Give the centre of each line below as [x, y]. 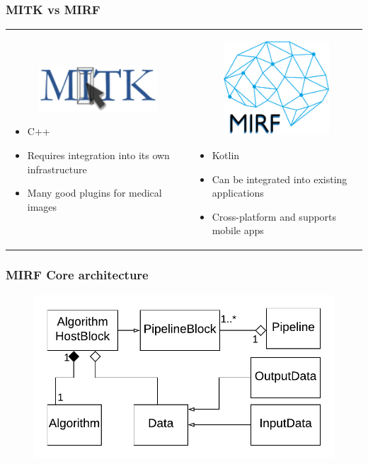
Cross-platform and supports [274, 216]
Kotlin [226, 155]
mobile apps [238, 230]
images [42, 206]
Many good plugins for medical [94, 193]
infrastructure [57, 169]
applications [238, 193]
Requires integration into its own [98, 155]
